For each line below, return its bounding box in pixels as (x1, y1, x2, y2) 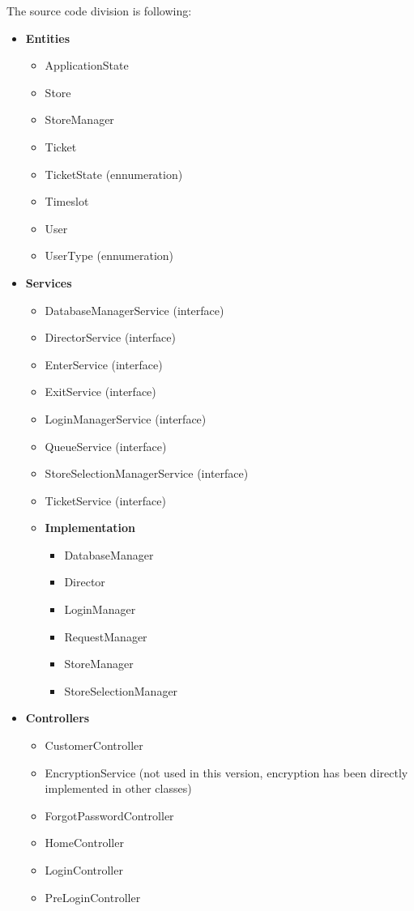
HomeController (45, 834, 124, 851)
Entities (25, 29, 70, 46)
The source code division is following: (6, 2, 192, 19)
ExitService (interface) (45, 383, 156, 400)
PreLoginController (45, 888, 141, 905)
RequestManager (64, 628, 147, 645)
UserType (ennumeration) (45, 247, 174, 264)
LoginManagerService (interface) (45, 410, 207, 427)
